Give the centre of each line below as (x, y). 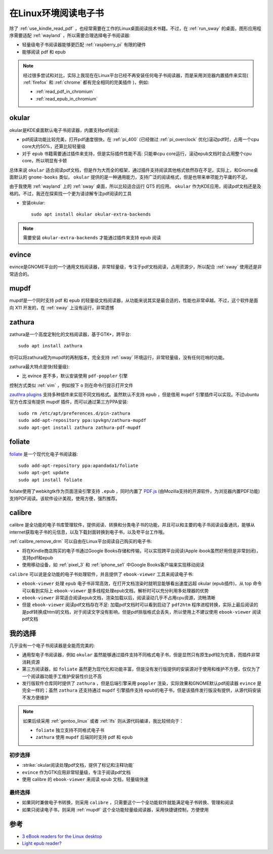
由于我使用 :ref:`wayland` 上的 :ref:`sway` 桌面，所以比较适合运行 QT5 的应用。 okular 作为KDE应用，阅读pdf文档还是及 (135, 186)
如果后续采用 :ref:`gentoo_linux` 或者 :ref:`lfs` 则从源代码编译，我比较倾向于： (103, 721)
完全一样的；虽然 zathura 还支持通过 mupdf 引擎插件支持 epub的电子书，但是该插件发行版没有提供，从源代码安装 (142, 690)
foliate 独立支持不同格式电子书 (70, 730)
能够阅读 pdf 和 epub (44, 52)
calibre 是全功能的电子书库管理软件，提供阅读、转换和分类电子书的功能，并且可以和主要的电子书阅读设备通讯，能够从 (132, 525)
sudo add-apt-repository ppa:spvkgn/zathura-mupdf (82, 420)
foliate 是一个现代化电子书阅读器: (44, 454)
